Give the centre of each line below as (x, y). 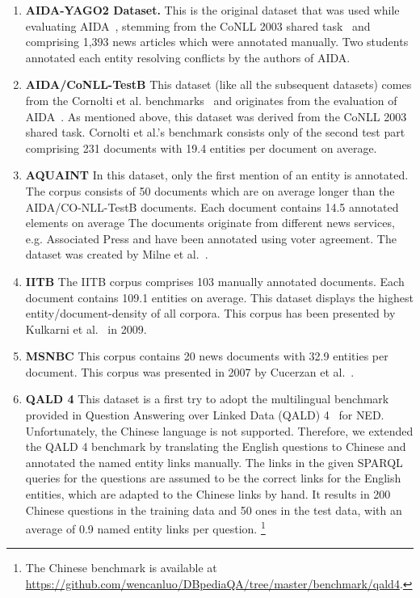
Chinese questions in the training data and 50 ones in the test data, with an (214, 510)
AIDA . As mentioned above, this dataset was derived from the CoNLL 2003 (216, 116)
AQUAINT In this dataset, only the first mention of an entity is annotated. (217, 175)
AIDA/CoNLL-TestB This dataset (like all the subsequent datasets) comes (218, 84)
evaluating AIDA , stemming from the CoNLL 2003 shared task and (198, 25)
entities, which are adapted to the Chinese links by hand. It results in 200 (208, 494)
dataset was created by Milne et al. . (117, 254)
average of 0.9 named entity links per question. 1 (145, 527)
